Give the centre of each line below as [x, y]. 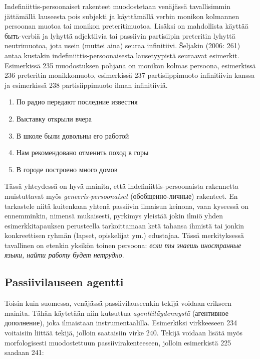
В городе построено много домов [67, 169]
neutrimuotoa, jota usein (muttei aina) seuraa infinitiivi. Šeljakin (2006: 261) [122, 45]
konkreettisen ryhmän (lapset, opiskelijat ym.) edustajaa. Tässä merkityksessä [124, 235]
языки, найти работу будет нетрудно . [64, 255]
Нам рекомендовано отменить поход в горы [82, 152]
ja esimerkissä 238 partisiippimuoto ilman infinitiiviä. [86, 85]
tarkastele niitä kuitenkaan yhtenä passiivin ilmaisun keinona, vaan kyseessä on [127, 206]
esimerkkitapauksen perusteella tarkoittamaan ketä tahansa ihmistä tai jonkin [124, 225]
